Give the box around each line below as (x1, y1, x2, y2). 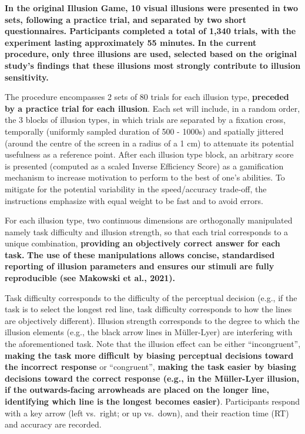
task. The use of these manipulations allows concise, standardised (5, 248, 275, 261)
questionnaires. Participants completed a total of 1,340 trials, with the (5, 25, 296, 37)
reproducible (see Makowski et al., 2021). (5, 272, 176, 284)
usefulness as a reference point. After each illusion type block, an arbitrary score (5, 148, 294, 161)
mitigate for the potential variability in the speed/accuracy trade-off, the (5, 182, 267, 195)
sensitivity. (5, 71, 49, 83)
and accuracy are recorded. (5, 418, 102, 430)
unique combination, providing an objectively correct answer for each (5, 237, 280, 249)
